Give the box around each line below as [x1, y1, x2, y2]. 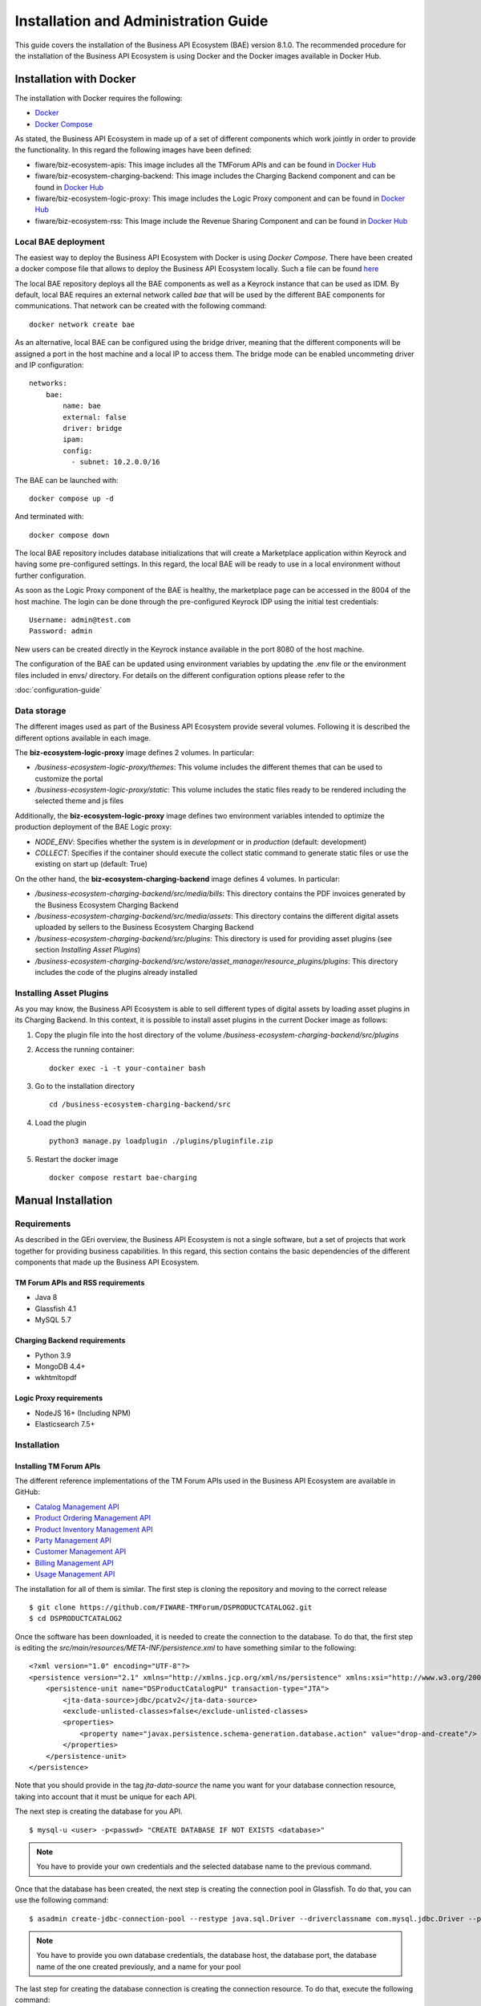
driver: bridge [63, 424, 123, 432]
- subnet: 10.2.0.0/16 [71, 457, 160, 467]
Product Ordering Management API [34, 1513, 152, 1523]
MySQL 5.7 [34, 1315, 71, 1325]
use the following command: [14, 1895, 109, 1905]
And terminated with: [14, 512, 84, 522]
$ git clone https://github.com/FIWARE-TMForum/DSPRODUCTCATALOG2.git [29, 1602, 313, 1612]
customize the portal [34, 774, 103, 783]
